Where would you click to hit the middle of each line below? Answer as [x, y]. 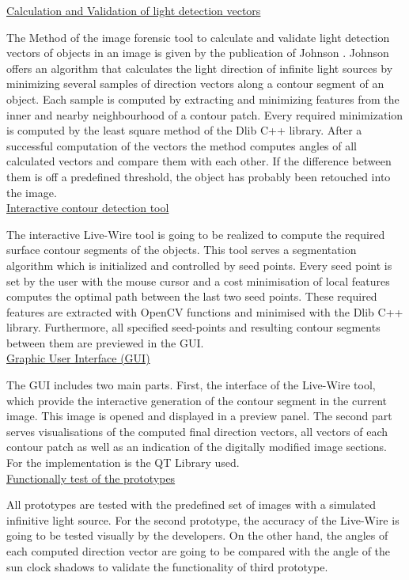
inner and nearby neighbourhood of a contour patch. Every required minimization [205, 114]
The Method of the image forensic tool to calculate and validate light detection [198, 37]
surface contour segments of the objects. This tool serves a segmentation [182, 250]
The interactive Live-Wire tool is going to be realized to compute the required [196, 234]
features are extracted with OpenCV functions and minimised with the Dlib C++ [205, 311]
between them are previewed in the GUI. [105, 342]
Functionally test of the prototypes [91, 478]
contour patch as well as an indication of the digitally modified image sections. [197, 447]
